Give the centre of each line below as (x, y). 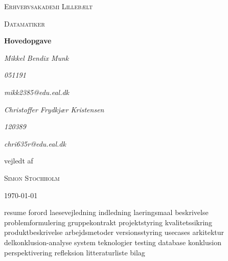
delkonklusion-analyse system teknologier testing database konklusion (113, 242)
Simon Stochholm (32, 177)
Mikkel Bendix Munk (37, 57)
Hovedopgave (28, 41)
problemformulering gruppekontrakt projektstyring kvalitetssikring (108, 222)
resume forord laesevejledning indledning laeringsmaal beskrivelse (106, 212)
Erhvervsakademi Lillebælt (49, 6)
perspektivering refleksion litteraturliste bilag (75, 252)
